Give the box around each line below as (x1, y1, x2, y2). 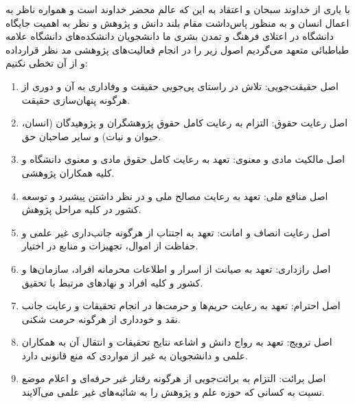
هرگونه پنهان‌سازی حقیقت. (21, 92, 130, 106)
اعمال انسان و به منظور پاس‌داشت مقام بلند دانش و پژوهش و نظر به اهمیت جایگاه (5, 15, 350, 30)
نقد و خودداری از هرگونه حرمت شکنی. (21, 311, 181, 326)
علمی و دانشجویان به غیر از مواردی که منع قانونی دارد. (21, 348, 249, 362)
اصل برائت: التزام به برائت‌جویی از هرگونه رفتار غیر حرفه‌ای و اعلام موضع (21, 371, 326, 385)
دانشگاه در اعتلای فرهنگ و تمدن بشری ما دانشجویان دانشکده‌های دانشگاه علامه (5, 29, 334, 43)
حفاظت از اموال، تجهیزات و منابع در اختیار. (21, 238, 198, 253)
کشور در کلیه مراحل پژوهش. (21, 202, 141, 216)
